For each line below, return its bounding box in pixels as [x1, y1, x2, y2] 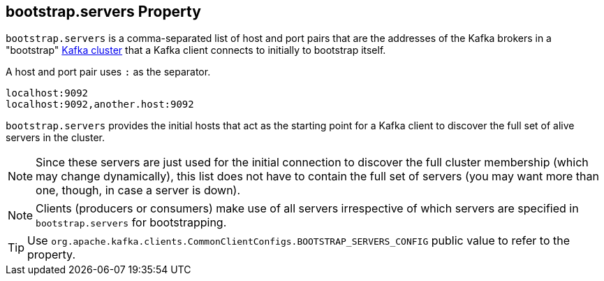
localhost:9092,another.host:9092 [6, 99, 194, 110]
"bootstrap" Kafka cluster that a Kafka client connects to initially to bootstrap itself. [6, 44, 386, 57]
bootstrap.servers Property [6, 3, 201, 20]
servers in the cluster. [6, 131, 105, 144]
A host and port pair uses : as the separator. [6, 66, 211, 78]
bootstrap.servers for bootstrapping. [36, 215, 227, 230]
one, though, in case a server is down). [36, 183, 241, 198]
